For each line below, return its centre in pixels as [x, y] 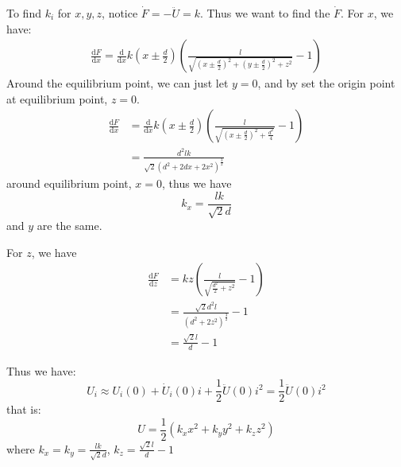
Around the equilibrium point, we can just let [118, 83]
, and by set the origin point [326, 83]
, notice [120, 13]
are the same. [69, 226]
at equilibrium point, [57, 98]
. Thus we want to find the [265, 13]
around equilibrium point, [69, 183]
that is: [24, 409]
